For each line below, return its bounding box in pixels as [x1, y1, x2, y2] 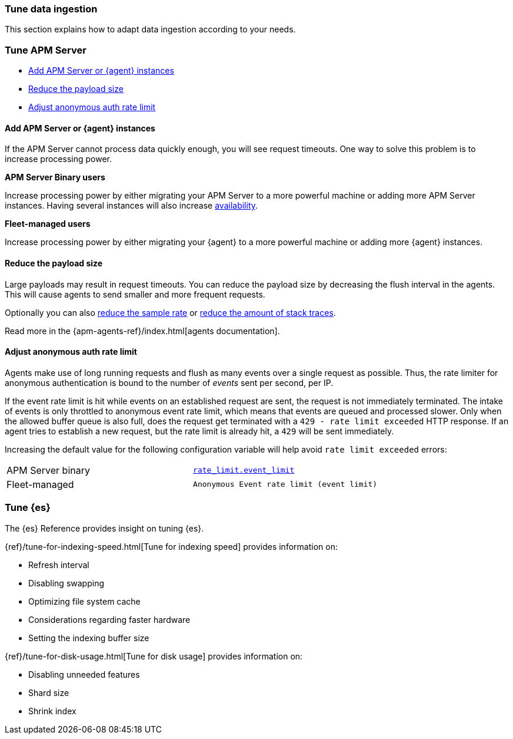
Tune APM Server [5, 44, 86, 56]
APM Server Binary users [5, 172, 105, 183]
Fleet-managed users [5, 219, 91, 229]
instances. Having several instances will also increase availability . [5, 200, 258, 211]
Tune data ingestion [5, 3, 98, 15]
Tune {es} [5, 502, 51, 514]
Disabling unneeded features [28, 669, 140, 679]
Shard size [28, 687, 69, 698]
